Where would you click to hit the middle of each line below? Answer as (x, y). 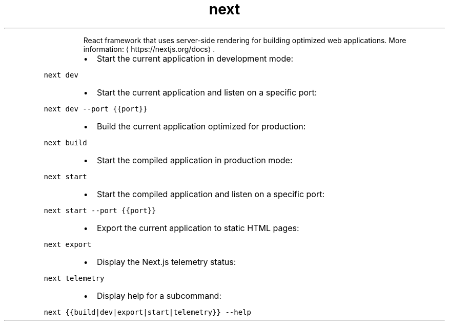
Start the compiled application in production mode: (195, 160)
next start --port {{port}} (100, 210)
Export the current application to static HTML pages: (198, 228)
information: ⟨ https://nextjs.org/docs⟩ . (149, 49)
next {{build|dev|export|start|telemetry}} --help (147, 312)
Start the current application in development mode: (195, 58)
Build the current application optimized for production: (201, 126)
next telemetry (74, 278)
